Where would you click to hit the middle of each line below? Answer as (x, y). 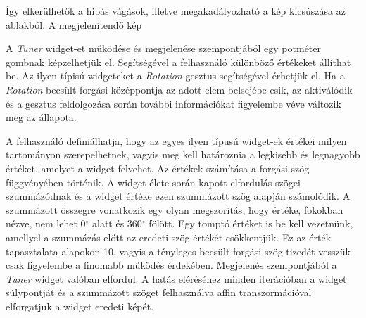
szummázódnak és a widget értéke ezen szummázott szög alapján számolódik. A (178, 196)
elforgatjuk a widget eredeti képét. (80, 306)
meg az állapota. (41, 117)
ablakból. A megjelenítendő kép (74, 24)
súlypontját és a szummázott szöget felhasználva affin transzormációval (159, 292)
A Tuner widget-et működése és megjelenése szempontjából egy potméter (164, 48)
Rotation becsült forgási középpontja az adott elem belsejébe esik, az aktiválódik (179, 89)
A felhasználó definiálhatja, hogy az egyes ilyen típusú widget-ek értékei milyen (176, 140)
